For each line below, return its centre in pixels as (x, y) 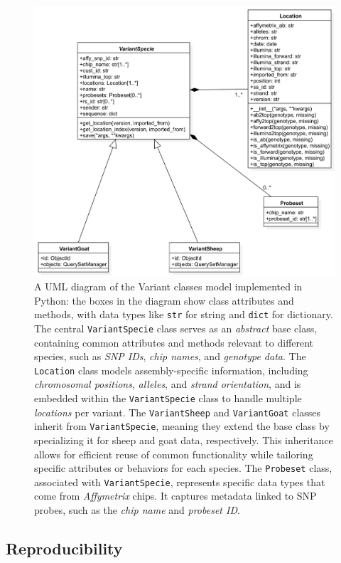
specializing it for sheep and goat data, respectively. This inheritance (184, 440)
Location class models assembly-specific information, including (171, 370)
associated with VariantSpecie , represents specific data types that (180, 482)
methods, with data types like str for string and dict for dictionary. (184, 314)
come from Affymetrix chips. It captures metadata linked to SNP (175, 496)
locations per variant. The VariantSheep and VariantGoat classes (178, 412)
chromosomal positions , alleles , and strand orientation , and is (168, 384)
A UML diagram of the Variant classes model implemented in (168, 286)
